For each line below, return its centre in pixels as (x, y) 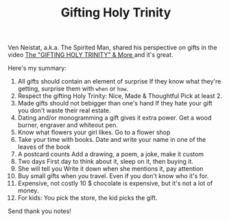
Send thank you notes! (39, 211)
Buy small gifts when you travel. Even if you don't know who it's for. (113, 176)
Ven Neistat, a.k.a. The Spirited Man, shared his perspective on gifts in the (113, 48)
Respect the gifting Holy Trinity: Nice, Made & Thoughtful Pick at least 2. (120, 96)
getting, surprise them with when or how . (73, 89)
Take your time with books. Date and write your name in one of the (112, 140)
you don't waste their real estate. (64, 110)
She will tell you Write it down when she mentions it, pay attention (110, 169)
